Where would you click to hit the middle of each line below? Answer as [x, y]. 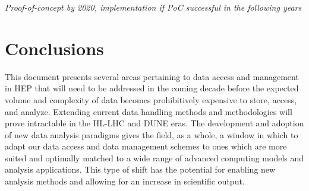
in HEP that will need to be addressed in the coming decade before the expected [152, 88]
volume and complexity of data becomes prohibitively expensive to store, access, [151, 99]
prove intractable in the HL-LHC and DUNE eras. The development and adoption [154, 123]
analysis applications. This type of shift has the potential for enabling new [140, 169]
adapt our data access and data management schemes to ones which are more [146, 146]
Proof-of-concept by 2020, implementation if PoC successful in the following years [153, 7]
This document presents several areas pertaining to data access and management [152, 76]
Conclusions [54, 48]
